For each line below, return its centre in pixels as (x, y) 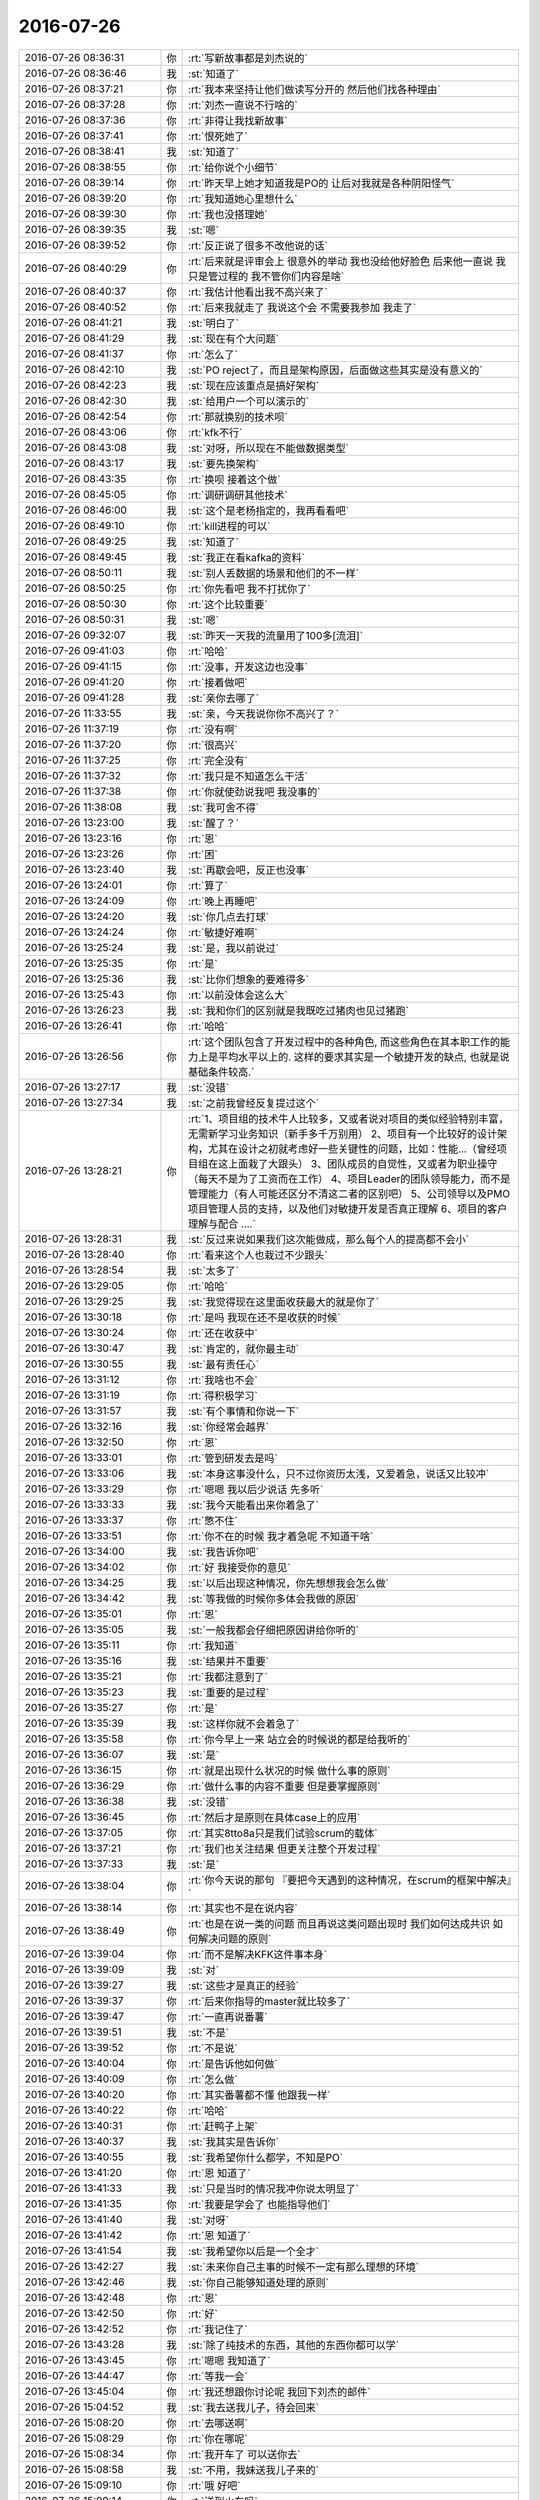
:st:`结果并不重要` (229, 1661)
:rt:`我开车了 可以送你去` (244, 2454)
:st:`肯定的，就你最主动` (244, 1348)
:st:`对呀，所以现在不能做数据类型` (269, 448)
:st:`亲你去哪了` (224, 698)
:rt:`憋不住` (213, 1520)
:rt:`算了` (208, 885)
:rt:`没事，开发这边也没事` (248, 667)
